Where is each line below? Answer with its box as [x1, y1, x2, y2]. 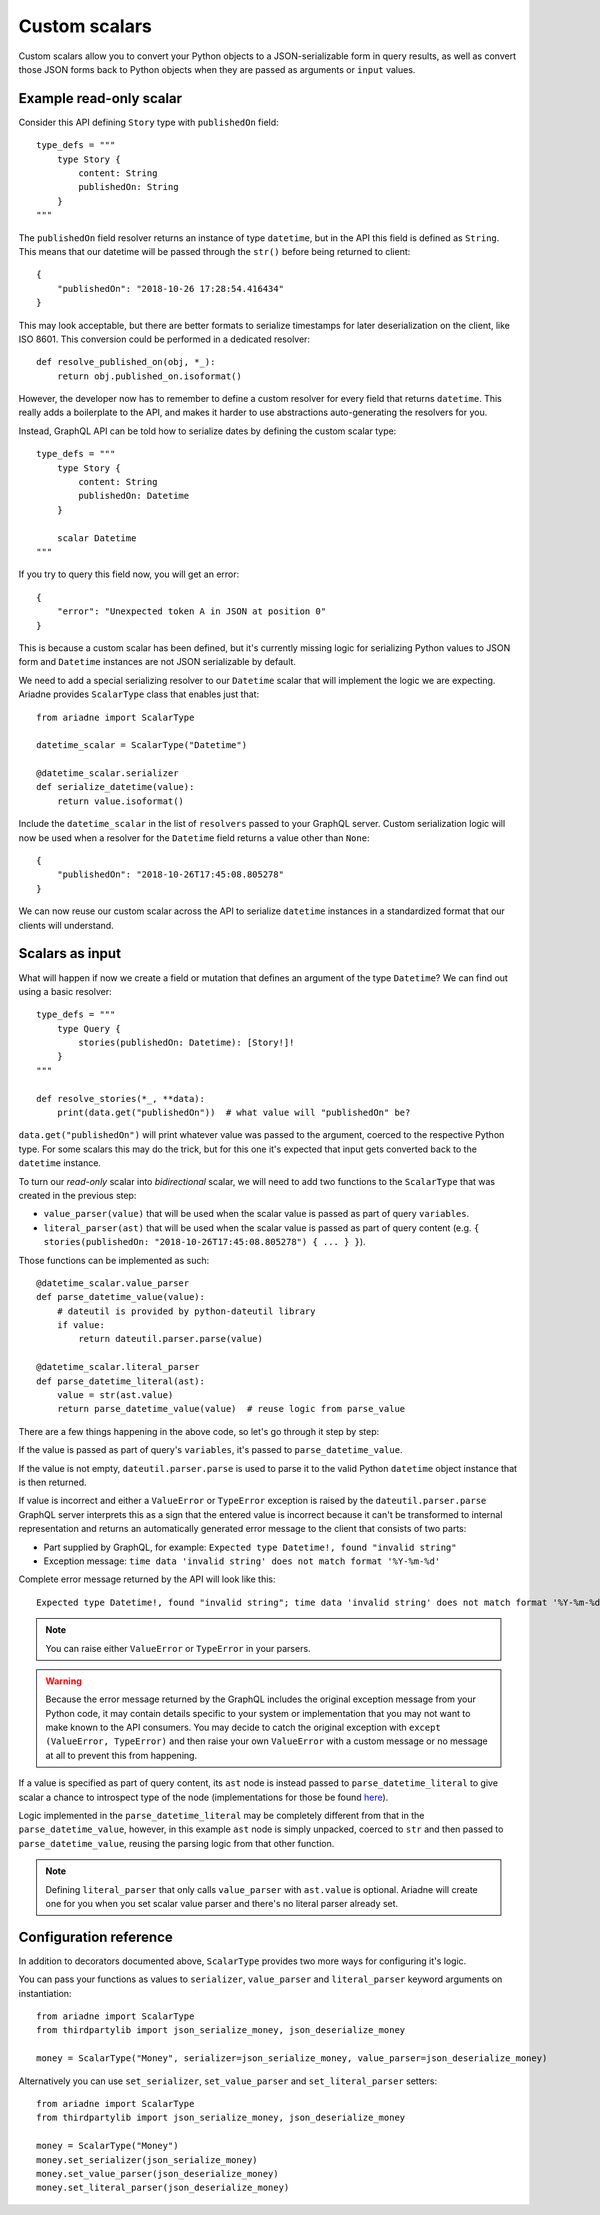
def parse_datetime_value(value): [36, 1291, 205, 1303]
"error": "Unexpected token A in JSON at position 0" [56, 606, 327, 617]
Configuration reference [18, 1928, 174, 1945]
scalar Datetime [56, 532, 137, 544]
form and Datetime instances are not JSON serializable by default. [18, 656, 297, 668]
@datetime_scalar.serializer [36, 768, 179, 779]
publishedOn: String [78, 181, 179, 193]
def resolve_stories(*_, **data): [36, 1093, 205, 1104]
